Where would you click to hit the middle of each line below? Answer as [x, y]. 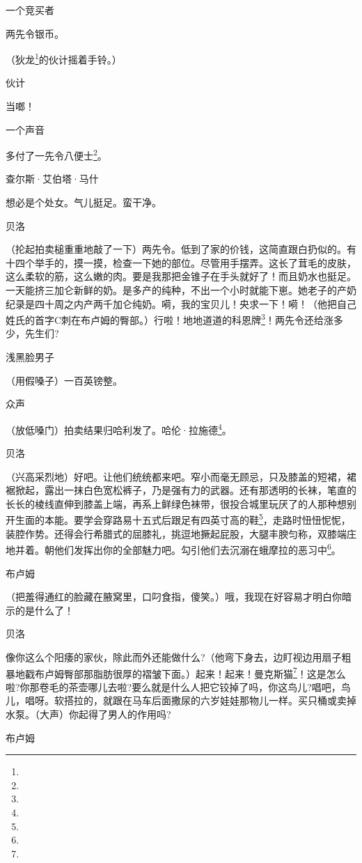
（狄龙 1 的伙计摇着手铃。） [64, 58]
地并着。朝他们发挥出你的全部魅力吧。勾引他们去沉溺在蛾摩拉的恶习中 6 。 [173, 549]
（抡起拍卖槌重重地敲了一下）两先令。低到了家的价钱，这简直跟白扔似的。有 [181, 249]
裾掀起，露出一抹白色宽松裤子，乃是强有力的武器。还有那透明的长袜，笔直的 [181, 490]
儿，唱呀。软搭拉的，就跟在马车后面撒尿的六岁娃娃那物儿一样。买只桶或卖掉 [181, 700]
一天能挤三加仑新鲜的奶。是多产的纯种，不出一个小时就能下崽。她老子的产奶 [181, 290]
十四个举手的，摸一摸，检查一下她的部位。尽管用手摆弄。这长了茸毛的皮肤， [181, 262]
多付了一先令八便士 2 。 [56, 154]
